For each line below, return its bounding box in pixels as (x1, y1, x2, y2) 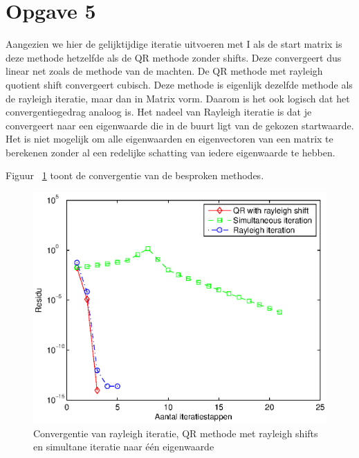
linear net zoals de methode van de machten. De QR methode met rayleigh (6, 64, 323, 78)
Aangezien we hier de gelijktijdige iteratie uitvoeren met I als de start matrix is (6, 37, 342, 51)
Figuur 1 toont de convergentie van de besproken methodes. (6, 168, 264, 183)
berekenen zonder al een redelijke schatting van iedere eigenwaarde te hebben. (6, 145, 335, 159)
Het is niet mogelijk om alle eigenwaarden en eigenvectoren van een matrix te (6, 131, 333, 146)
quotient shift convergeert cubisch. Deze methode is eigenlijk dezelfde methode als (6, 77, 353, 91)
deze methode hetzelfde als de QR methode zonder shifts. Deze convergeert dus (6, 50, 342, 64)
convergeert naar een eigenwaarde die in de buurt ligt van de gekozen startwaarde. (6, 118, 354, 132)
